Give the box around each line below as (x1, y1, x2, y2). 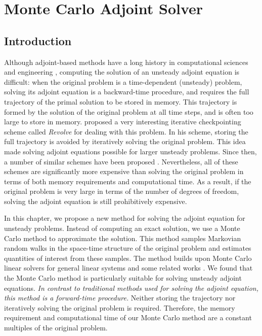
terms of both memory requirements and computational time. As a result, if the (4, 176, 251, 186)
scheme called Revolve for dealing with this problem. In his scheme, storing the (4, 126, 248, 137)
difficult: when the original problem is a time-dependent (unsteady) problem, (4, 76, 242, 87)
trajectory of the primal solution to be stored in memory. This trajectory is (4, 96, 237, 107)
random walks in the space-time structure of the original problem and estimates (4, 243, 251, 253)
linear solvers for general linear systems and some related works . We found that (4, 262, 253, 273)
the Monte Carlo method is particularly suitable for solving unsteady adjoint (4, 273, 242, 283)
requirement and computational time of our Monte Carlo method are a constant (4, 312, 252, 323)
